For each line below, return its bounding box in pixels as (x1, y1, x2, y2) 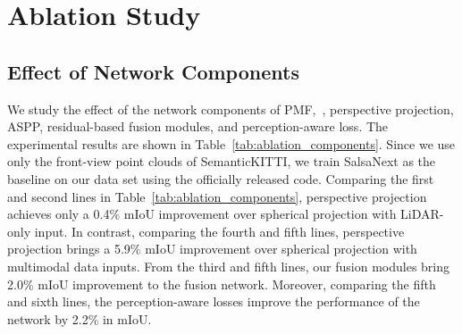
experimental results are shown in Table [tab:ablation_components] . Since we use (7, 134, 456, 153)
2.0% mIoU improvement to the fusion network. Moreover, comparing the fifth (7, 274, 436, 293)
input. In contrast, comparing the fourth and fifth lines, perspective (34, 221, 405, 240)
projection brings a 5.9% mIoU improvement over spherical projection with (7, 239, 417, 258)
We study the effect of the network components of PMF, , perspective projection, (7, 99, 454, 118)
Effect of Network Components (7, 57, 299, 85)
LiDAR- (400, 205, 444, 223)
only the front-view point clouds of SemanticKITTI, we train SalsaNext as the (7, 152, 436, 171)
